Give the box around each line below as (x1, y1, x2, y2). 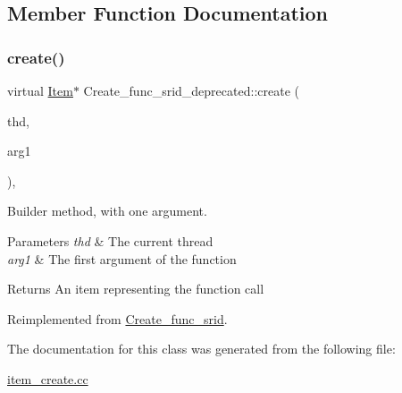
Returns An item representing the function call (7, 279, 264, 298)
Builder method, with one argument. (7, 201, 207, 220)
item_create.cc (7, 369, 88, 388)
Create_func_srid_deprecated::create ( (83, 81, 299, 99)
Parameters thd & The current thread (7, 231, 214, 250)
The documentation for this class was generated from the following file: (7, 339, 396, 358)
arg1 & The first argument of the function (7, 249, 237, 268)
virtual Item (7, 81, 73, 99)
